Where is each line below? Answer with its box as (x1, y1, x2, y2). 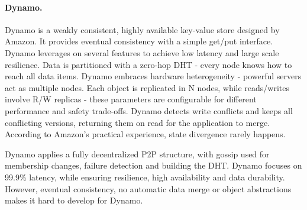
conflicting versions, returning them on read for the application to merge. (5, 116, 270, 128)
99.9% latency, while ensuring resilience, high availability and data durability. (5, 170, 285, 183)
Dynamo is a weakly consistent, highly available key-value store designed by (5, 23, 280, 35)
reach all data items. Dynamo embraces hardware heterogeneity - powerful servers (5, 70, 302, 82)
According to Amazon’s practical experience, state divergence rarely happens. (5, 128, 286, 140)
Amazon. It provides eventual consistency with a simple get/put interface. (5, 35, 273, 47)
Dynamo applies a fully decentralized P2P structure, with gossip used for (5, 147, 270, 160)
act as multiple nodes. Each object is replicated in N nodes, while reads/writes (5, 81, 290, 93)
